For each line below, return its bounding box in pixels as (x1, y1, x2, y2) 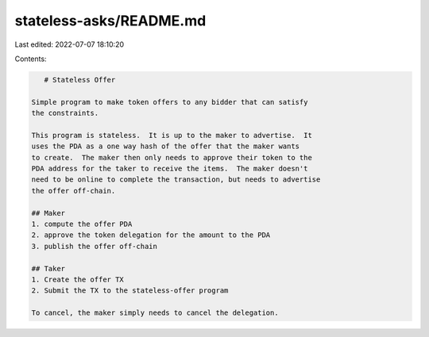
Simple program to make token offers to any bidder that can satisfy (31, 98, 308, 106)
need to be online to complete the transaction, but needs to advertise (31, 175, 321, 184)
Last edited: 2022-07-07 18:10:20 (14, 40, 125, 49)
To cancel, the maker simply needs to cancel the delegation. (31, 308, 279, 317)
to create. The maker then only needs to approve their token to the (31, 153, 313, 162)
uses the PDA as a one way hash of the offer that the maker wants (31, 142, 300, 151)
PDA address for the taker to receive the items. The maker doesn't (31, 164, 308, 174)
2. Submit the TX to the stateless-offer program (31, 286, 229, 295)
